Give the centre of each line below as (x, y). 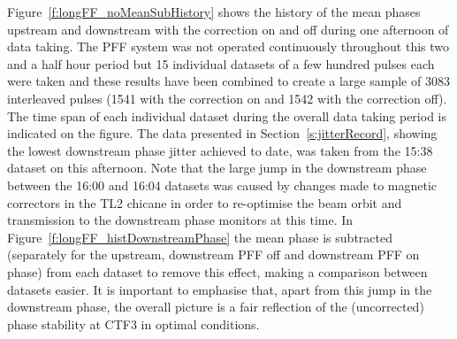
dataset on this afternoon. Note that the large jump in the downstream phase (217, 168)
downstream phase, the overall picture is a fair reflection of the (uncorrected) (216, 307)
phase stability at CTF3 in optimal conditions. (133, 324)
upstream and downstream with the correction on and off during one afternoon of (228, 29)
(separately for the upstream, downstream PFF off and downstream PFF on (213, 254)
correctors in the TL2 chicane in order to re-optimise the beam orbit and (205, 202)
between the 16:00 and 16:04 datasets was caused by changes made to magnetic (222, 185)
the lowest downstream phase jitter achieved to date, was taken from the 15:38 (220, 150)
